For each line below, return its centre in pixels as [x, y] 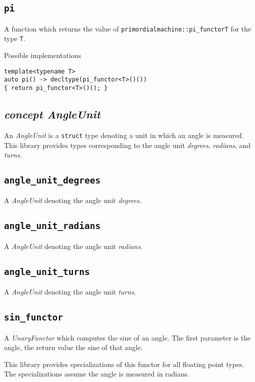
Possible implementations [43, 55]
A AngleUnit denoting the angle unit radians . [73, 246]
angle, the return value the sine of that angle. [73, 347]
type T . [15, 38]
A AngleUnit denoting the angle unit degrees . [73, 200]
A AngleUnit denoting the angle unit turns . [70, 292]
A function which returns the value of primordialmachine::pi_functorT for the [127, 28]
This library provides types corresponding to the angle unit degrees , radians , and [127, 145]
